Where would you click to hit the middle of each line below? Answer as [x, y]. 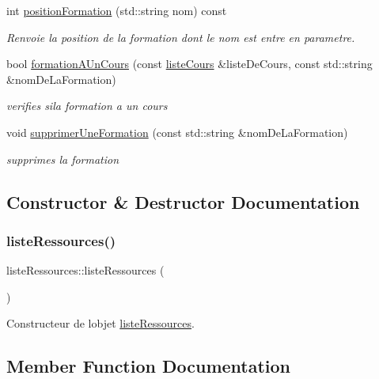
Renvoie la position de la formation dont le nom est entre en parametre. [181, 37]
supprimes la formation [63, 159]
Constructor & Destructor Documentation [183, 201]
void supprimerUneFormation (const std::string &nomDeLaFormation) [177, 132]
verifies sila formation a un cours [87, 106]
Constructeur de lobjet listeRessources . [100, 323]
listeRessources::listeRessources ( [85, 270]
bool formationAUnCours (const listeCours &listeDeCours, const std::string [189, 64]
